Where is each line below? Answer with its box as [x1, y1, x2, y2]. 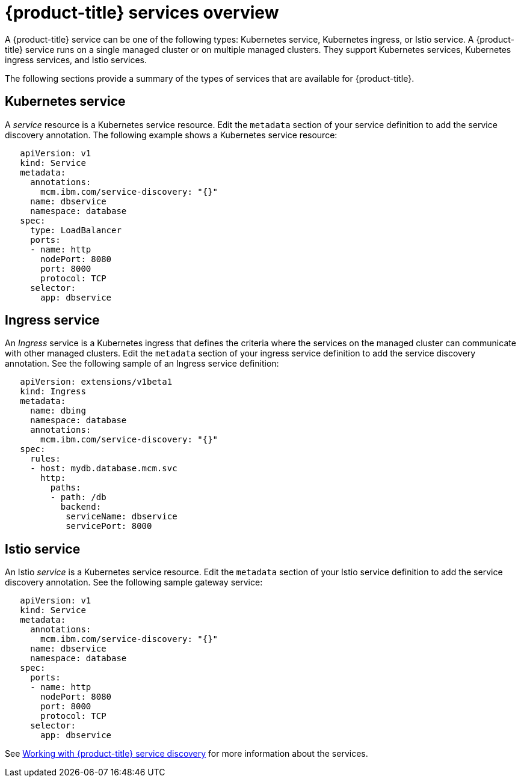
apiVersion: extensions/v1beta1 [20, 377, 173, 387]
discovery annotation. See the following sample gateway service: [5, 577, 263, 588]
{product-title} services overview [5, 2, 279, 23]
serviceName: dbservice [66, 512, 177, 522]
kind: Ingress [20, 386, 86, 397]
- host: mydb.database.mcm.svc [30, 463, 177, 474]
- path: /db [50, 492, 106, 502]
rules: [30, 454, 61, 464]
